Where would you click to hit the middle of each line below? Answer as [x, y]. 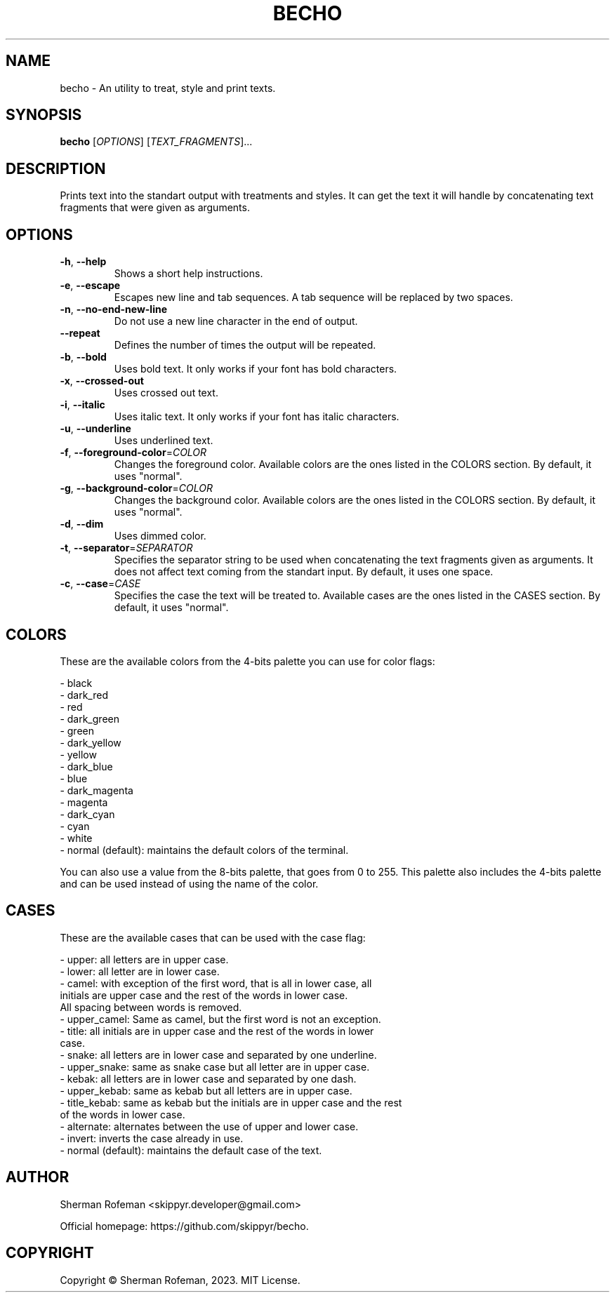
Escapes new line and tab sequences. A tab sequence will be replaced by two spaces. [313, 297]
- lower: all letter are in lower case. [140, 971]
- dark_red [84, 695]
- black [76, 683]
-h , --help [83, 262]
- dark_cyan [87, 814]
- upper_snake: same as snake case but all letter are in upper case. [215, 1066]
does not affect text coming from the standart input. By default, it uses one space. [304, 572]
